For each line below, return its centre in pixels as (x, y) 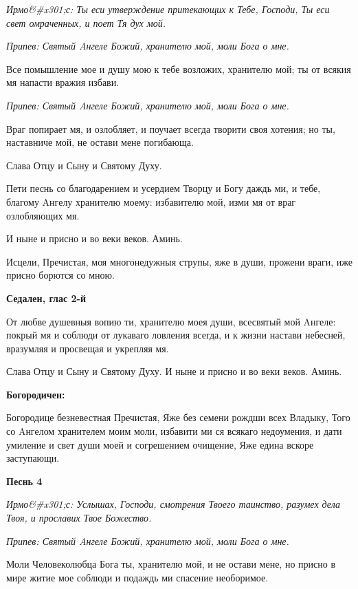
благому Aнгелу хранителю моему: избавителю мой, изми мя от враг (151, 201)
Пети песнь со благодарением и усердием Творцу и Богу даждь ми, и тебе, (164, 188)
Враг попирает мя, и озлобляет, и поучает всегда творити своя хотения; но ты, (171, 128)
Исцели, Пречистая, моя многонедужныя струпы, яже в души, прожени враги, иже (179, 261)
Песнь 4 (24, 481)
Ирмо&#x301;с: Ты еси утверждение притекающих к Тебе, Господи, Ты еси (168, 9)
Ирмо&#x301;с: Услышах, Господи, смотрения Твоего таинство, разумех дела (173, 504)
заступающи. (33, 458)
